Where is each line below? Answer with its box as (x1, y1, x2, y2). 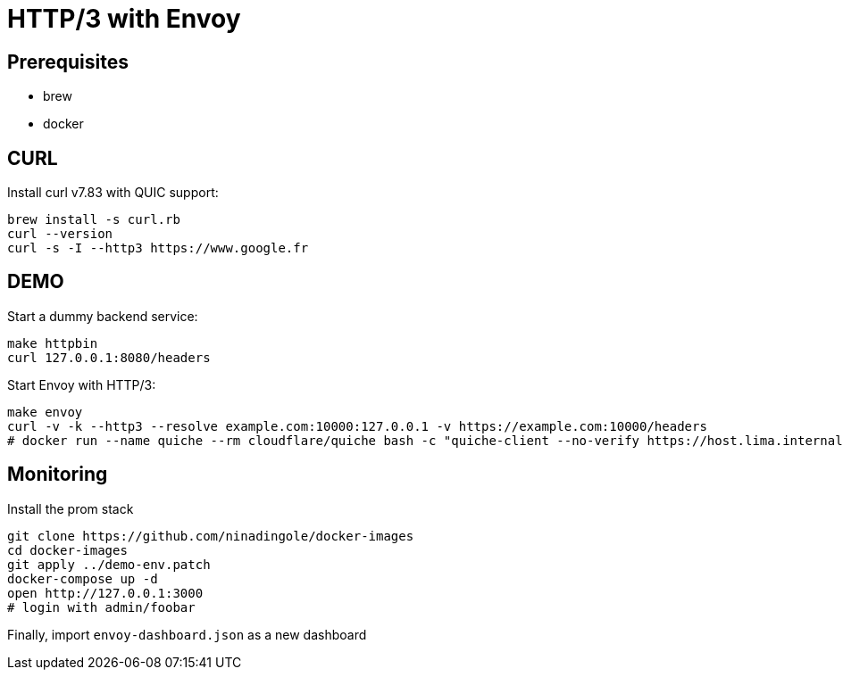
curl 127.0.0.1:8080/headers (7, 350, 211, 365)
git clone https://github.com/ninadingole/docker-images (7, 528, 414, 543)
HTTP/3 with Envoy (7, 4, 241, 34)
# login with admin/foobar (7, 599, 196, 615)
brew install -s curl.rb (7, 212, 180, 227)
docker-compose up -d (7, 571, 158, 586)
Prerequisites (7, 50, 129, 73)
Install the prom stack (7, 500, 134, 516)
